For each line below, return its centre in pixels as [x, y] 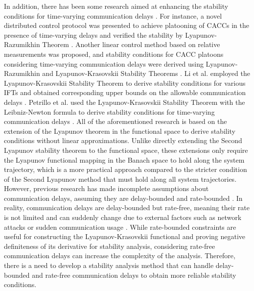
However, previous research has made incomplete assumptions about [106, 188]
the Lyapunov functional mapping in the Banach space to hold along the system [124, 159]
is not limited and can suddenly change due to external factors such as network [123, 217]
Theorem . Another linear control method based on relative [131, 44]
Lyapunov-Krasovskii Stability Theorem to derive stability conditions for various [125, 83]
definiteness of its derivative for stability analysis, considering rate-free [110, 246]
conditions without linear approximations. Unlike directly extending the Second [123, 140]
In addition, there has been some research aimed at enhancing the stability [116, 6]
